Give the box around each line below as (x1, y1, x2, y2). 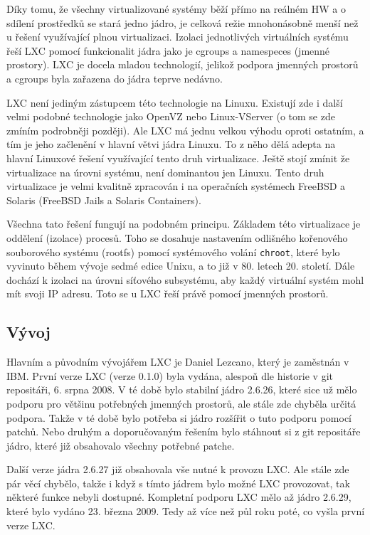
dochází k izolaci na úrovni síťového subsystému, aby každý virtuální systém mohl (6, 272, 364, 287)
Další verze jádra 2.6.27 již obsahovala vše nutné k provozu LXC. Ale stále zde (6, 462, 349, 477)
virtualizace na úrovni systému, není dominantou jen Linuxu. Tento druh (6, 164, 324, 179)
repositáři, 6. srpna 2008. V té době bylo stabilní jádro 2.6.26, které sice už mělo (6, 382, 357, 397)
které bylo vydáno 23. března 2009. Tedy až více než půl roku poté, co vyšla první (6, 504, 365, 519)
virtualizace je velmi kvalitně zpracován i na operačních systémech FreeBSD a (6, 179, 346, 194)
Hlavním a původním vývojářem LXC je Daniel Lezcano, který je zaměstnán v (6, 354, 349, 369)
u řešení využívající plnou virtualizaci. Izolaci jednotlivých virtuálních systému (6, 29, 349, 44)
